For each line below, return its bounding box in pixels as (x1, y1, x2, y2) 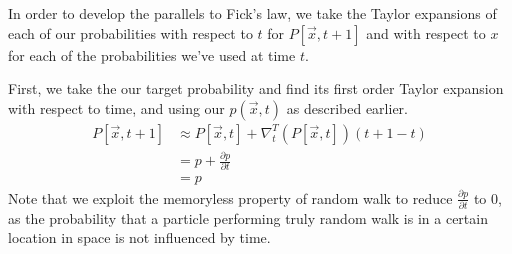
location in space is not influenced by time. (8, 227, 271, 248)
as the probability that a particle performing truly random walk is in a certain (8, 207, 488, 228)
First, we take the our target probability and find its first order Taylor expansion (8, 78, 504, 99)
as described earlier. (286, 97, 408, 118)
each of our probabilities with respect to (8, 22, 253, 43)
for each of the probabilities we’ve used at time (8, 44, 296, 65)
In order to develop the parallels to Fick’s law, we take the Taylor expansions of (8, 3, 497, 23)
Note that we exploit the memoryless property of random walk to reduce (8, 187, 453, 208)
